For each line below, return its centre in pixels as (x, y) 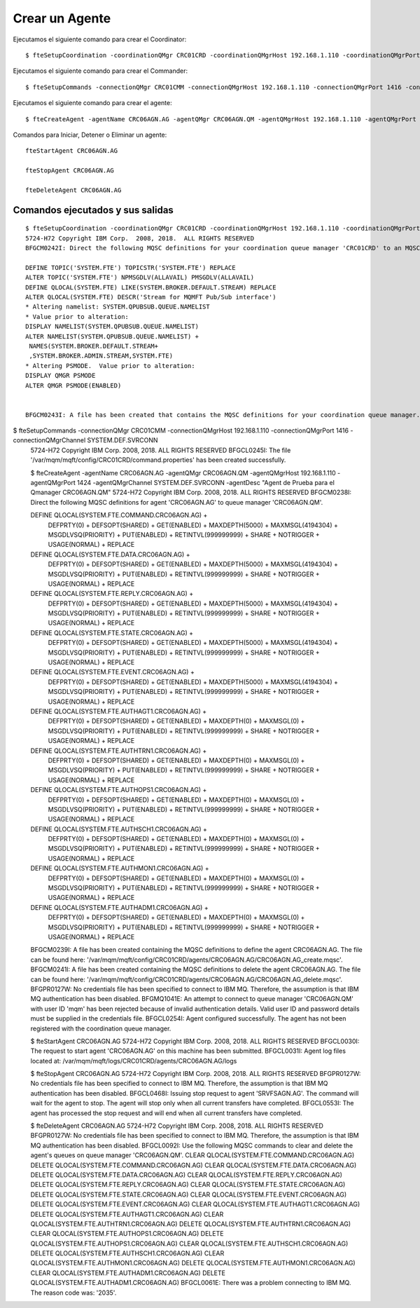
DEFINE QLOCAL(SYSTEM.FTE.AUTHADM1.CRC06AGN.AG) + (120, 907)
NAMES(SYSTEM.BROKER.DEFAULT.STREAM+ (94, 346)
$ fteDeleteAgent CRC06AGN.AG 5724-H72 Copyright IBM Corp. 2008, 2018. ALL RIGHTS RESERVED (177, 1126)
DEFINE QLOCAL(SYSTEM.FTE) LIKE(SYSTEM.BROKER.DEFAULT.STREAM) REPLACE (151, 287)
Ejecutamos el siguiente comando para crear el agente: (92, 103)
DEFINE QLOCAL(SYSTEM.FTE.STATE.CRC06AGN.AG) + (112, 633)
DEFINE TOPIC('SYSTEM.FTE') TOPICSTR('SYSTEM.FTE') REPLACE (131, 267)
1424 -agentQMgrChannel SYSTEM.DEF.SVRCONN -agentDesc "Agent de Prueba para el (206, 483)
